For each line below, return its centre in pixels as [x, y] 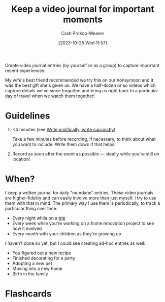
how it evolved [27, 228]
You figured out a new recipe [42, 253]
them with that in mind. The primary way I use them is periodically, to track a [82, 203]
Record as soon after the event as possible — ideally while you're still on [86, 153]
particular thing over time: [31, 208]
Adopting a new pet [32, 263]
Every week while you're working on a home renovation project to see [83, 223]
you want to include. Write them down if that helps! [64, 144]
